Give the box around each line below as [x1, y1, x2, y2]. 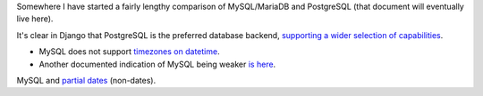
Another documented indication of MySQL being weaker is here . [38, 59, 276, 69]
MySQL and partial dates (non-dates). [16, 75, 157, 85]
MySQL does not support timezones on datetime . [38, 46, 220, 57]
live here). [16, 13, 54, 24]
